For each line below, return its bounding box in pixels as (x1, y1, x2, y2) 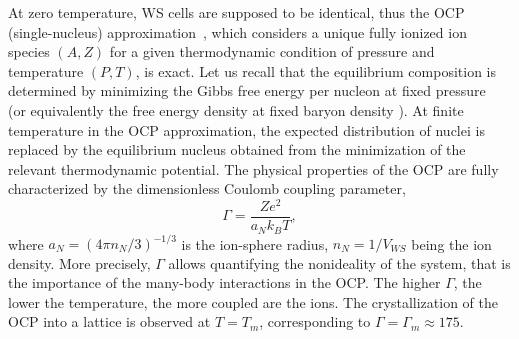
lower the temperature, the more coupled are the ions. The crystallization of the (8, 291, 498, 312)
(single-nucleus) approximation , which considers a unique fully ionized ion (8, 21, 467, 42)
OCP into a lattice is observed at (8, 311, 211, 332)
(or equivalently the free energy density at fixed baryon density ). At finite (8, 99, 464, 120)
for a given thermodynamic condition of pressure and (109, 41, 435, 62)
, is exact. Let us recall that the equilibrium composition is (135, 60, 496, 81)
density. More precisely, (8, 252, 151, 273)
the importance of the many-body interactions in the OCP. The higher (8, 272, 441, 293)
